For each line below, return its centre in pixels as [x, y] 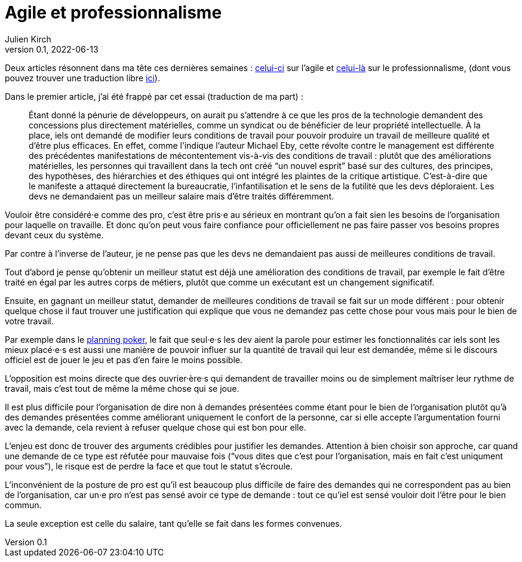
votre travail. [29, 321]
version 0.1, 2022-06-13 [52, 49]
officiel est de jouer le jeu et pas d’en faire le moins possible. [124, 360]
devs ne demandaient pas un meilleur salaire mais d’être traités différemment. [182, 196]
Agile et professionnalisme [113, 13]
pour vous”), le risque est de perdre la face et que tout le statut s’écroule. [149, 466]
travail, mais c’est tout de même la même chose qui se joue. [122, 388]
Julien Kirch [28, 39]
